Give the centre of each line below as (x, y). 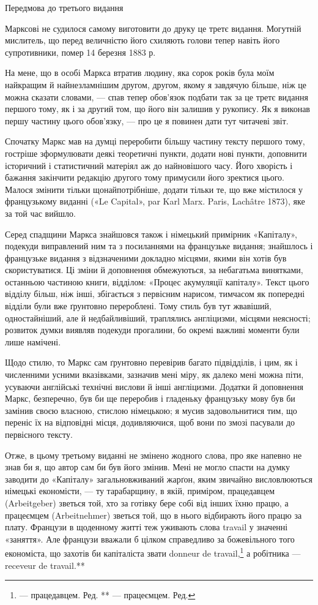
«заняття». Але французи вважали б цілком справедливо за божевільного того (150, 539)
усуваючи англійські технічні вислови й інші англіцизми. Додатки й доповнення (154, 386)
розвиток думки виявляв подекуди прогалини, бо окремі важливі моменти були (152, 330)
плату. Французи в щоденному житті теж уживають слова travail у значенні (146, 527)
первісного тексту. (39, 434)
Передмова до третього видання (64, 7)
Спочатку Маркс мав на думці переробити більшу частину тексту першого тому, (155, 141)
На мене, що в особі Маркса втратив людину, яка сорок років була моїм (140, 73)
